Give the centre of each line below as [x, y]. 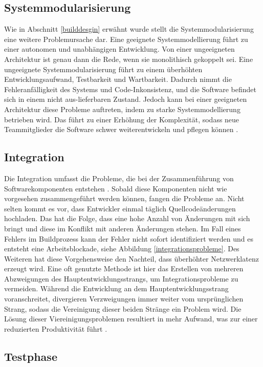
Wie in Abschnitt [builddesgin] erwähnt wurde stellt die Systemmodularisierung [129, 29]
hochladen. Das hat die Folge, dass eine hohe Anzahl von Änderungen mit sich [127, 218]
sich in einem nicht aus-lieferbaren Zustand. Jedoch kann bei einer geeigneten [126, 99]
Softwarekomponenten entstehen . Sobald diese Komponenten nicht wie [116, 188]
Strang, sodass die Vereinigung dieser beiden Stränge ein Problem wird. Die [123, 308]
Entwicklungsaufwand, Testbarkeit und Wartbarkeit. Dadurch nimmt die [118, 79]
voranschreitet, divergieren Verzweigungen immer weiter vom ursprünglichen [124, 299]
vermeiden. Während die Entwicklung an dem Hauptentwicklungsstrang [116, 288]
